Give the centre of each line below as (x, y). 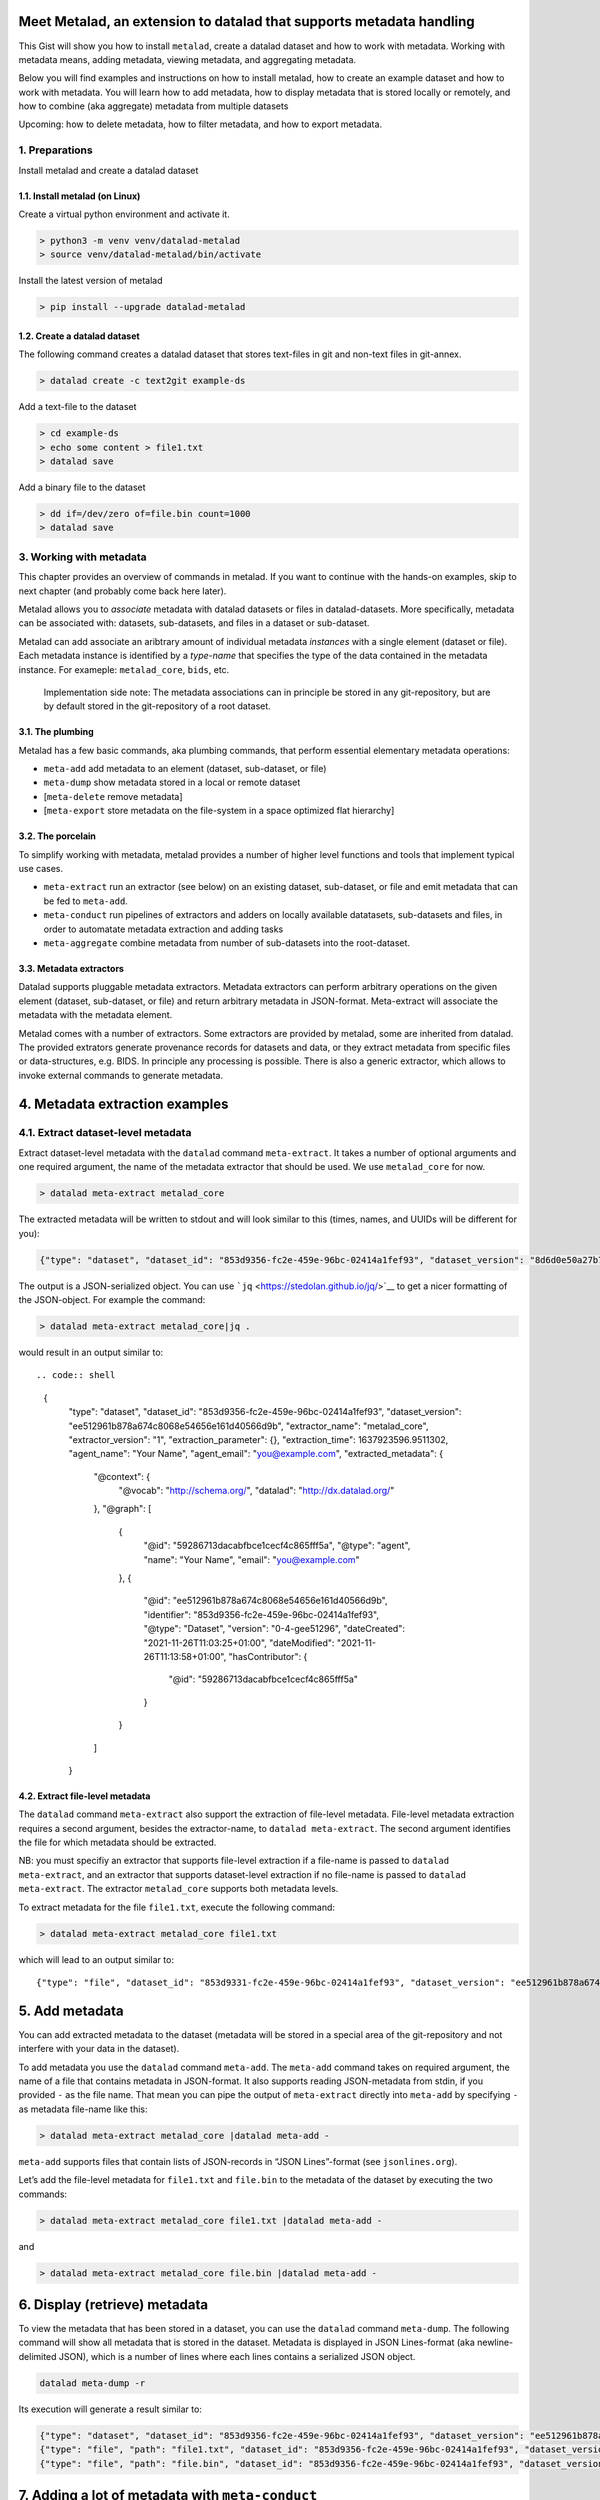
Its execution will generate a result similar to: (110, 2409)
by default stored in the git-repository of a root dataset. (157, 706)
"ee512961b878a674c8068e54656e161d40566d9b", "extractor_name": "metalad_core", (248, 1426)
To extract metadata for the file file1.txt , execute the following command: (176, 1907)
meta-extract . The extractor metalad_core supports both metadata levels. (178, 1889)
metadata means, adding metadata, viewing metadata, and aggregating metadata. (187, 59)
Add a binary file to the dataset (82, 487)
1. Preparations (56, 150)
